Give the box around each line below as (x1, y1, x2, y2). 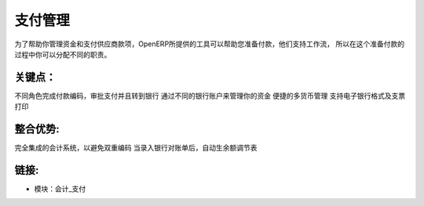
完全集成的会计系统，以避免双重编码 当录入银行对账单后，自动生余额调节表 (14, 143, 258, 153)
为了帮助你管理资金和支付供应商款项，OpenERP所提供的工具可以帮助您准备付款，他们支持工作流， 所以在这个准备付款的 (14, 39, 405, 49)
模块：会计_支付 (34, 184, 86, 193)
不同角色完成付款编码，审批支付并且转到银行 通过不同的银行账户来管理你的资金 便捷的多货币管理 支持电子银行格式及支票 (14, 91, 406, 100)
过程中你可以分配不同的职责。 (14, 49, 111, 59)
